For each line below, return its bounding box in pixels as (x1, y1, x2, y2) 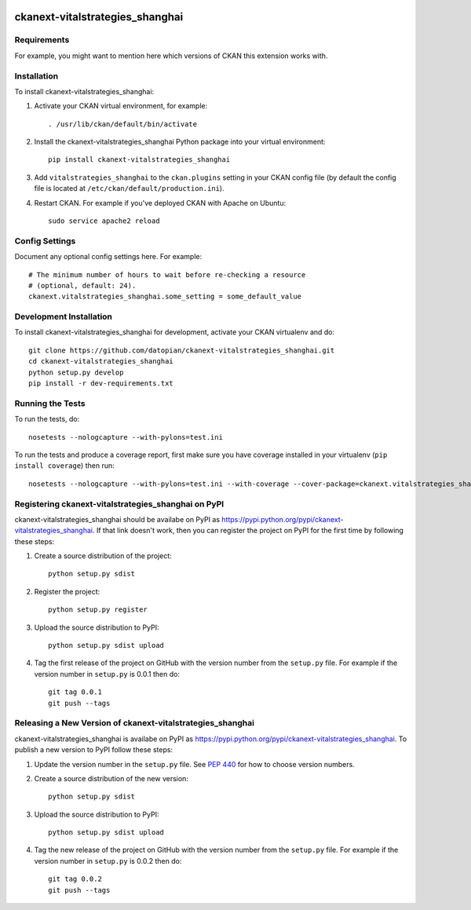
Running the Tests (14, 397, 86, 408)
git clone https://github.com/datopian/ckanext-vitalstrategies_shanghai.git (28, 345, 335, 355)
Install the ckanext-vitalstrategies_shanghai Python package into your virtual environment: (34, 137, 326, 147)
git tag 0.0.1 (48, 688, 102, 696)
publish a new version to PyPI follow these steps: (14, 745, 173, 755)
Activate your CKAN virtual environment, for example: (34, 101, 208, 111)
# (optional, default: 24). (28, 281, 137, 290)
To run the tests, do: (14, 415, 80, 424)
